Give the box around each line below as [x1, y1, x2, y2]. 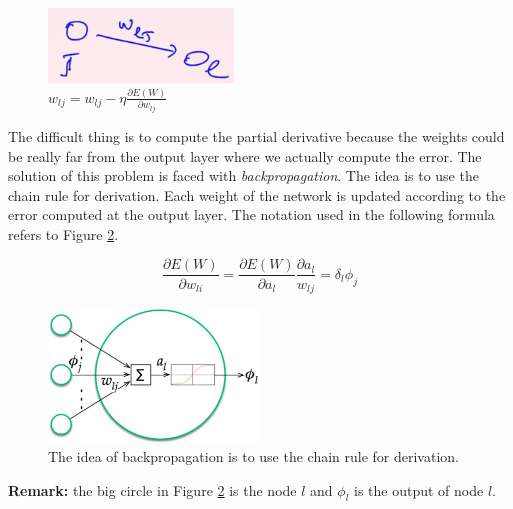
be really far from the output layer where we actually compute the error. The [8, 145, 482, 166]
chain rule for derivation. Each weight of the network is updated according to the [8, 184, 506, 205]
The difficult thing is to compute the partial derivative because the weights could [8, 125, 505, 146]
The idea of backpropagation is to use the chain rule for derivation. [48, 445, 459, 466]
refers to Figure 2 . [8, 223, 119, 244]
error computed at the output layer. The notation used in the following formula [8, 204, 495, 225]
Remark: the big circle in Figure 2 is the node [8, 479, 297, 500]
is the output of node [354, 479, 484, 500]
